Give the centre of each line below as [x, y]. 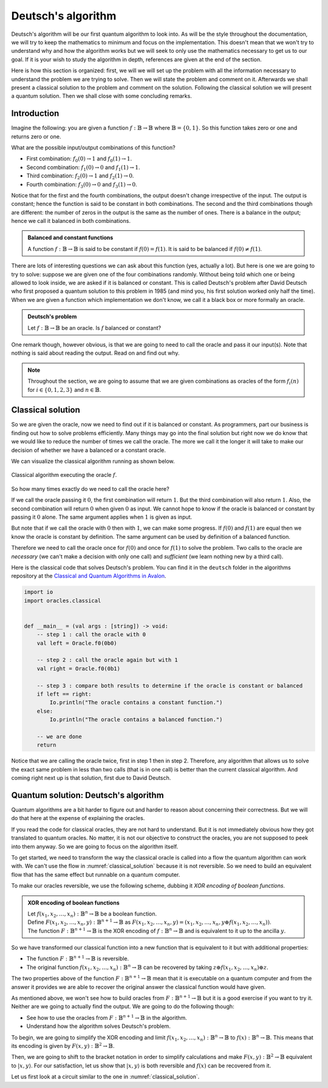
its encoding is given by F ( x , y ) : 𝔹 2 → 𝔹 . [63, 1045]
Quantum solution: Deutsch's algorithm [87, 795]
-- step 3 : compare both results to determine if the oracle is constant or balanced [170, 686]
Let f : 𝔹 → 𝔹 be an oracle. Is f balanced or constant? [94, 327]
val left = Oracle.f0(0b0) [77, 643]
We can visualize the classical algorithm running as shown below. [93, 461]
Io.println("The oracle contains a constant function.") [136, 703]
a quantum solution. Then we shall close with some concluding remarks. [102, 96]
